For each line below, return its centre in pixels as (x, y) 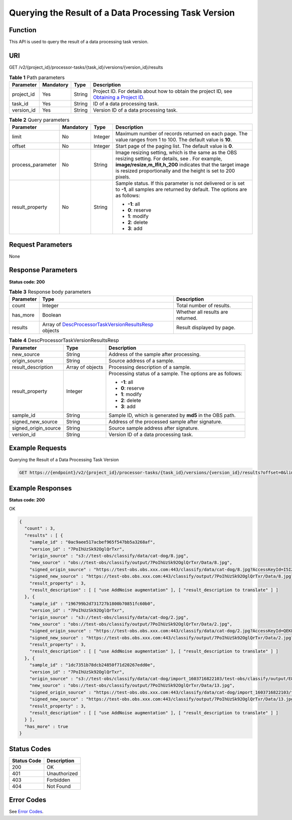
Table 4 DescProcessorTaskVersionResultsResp (64, 340)
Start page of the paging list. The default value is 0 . (174, 146)
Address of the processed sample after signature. (165, 421)
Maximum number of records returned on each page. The (181, 134)
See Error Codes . (26, 812)
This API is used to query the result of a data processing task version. (79, 42)
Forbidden (58, 780)
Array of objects (85, 367)
